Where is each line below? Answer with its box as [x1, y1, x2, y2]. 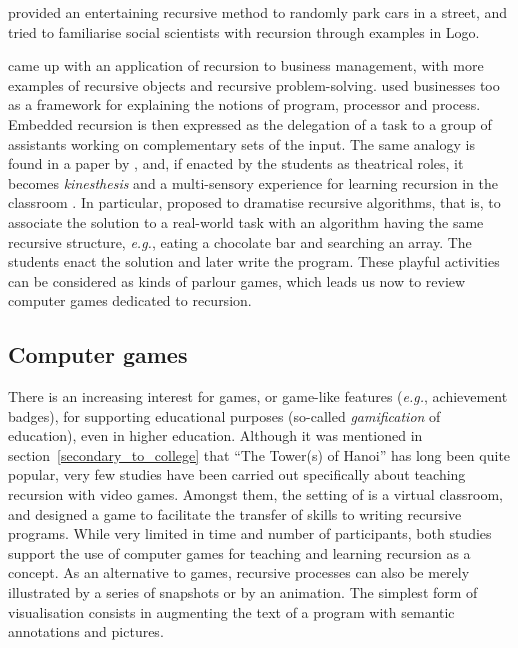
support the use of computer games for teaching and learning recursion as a [8, 542, 471, 563]
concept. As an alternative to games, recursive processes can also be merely [8, 562, 470, 583]
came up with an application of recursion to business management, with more [8, 55, 484, 76]
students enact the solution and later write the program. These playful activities [8, 251, 500, 272]
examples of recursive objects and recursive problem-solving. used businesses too [8, 74, 500, 95]
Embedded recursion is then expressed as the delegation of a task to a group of [8, 113, 492, 134]
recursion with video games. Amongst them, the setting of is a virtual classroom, [8, 484, 503, 505]
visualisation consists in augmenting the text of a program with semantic [8, 601, 455, 622]
